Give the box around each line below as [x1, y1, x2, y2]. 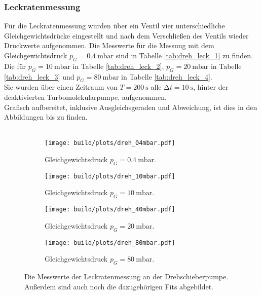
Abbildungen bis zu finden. [4, 112, 88, 122]
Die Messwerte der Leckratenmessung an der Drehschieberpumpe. [24, 271, 229, 282]
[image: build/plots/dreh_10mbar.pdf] [45, 172, 175, 180]
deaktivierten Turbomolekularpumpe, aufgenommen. [4, 91, 167, 102]
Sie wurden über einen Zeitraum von [4, 82, 118, 92]
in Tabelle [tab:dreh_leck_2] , [72, 60, 164, 71]
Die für [4, 60, 26, 71]
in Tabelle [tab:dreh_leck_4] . [121, 71, 212, 82]
